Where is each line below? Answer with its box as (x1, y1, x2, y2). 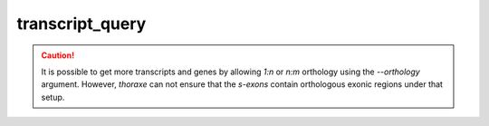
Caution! (41, 50, 75, 61)
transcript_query (16, 14, 147, 34)
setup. (41, 92, 65, 102)
